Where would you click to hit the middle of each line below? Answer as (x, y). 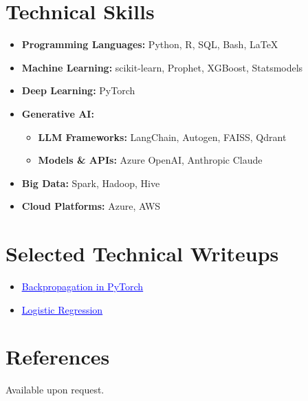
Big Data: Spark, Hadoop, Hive (91, 183)
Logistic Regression (62, 309)
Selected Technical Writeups (142, 253)
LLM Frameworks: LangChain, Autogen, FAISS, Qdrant (162, 137)
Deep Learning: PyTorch (78, 90)
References (58, 357)
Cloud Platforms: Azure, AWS (91, 206)
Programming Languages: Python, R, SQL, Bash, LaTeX (150, 44)
